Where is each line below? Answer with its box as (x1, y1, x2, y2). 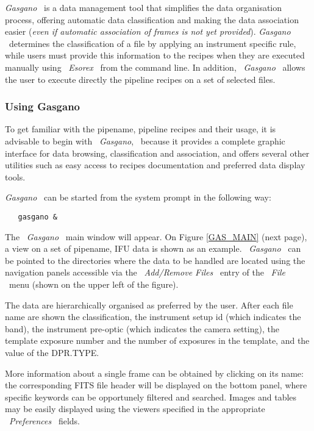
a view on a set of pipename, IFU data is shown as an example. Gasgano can (5, 242, 301, 255)
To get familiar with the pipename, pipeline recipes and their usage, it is (5, 123, 276, 135)
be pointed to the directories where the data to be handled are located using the (5, 254, 305, 266)
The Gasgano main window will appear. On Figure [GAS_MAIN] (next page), (5, 230, 307, 243)
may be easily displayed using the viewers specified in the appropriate (5, 402, 265, 415)
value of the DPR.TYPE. (5, 346, 99, 358)
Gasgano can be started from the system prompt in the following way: (5, 191, 271, 204)
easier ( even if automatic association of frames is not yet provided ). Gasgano (5, 25, 291, 38)
